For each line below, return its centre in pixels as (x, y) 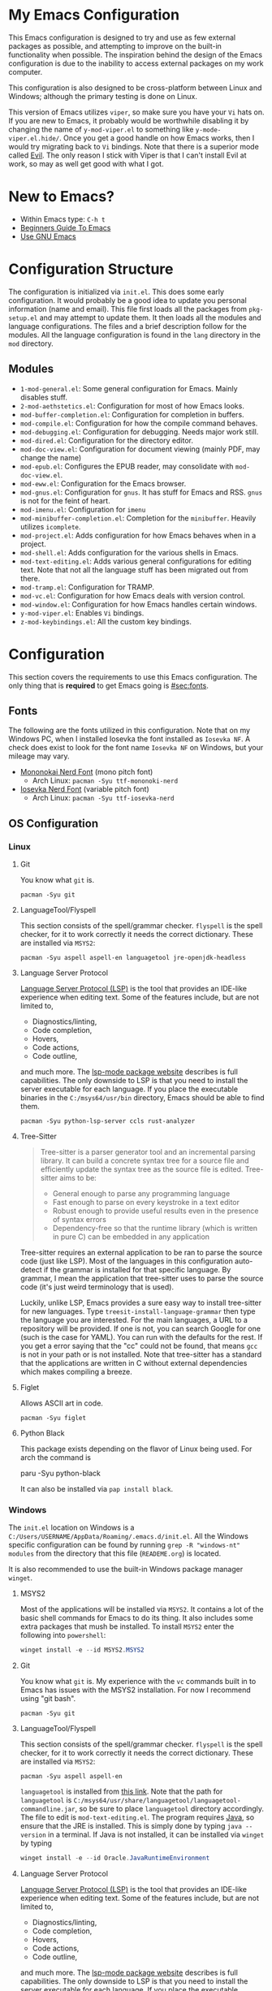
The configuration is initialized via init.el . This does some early (117, 292)
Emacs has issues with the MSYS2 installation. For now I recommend (136, 1690)
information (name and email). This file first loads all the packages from (128, 309)
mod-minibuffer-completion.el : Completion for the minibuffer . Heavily (138, 518)
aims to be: (78, 1178)
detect (31, 1270)
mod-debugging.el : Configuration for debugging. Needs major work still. (139, 431)
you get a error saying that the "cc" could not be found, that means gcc (139, 1346)
